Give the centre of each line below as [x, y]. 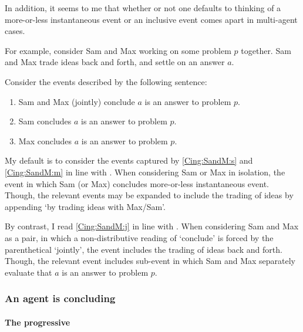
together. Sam [266, 50]
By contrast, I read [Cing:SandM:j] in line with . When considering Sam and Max [152, 226]
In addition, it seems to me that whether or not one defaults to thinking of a [143, 8]
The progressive [38, 322]
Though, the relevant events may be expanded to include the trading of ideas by [149, 195]
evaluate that [28, 272]
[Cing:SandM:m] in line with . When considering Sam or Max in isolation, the [145, 172]
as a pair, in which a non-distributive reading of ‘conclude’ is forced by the [139, 237]
